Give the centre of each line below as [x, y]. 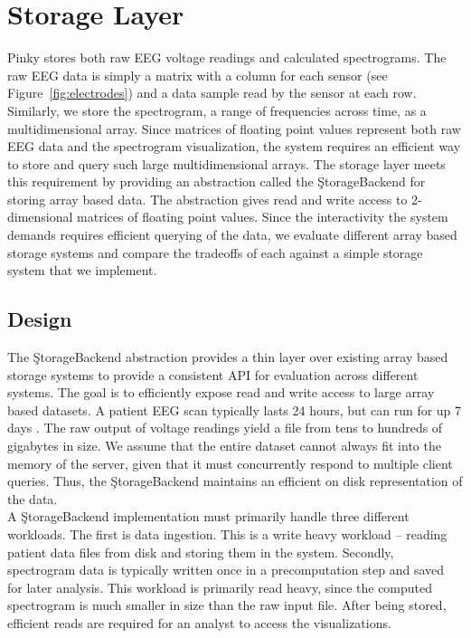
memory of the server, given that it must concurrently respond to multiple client [230, 463]
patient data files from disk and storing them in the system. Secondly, [201, 552]
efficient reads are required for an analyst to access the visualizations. [199, 622]
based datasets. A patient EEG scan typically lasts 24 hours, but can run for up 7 [235, 409]
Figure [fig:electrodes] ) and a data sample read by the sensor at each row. [212, 93]
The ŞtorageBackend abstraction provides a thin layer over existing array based [228, 357]
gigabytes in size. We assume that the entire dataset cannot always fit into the [224, 446]
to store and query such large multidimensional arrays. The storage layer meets [226, 163]
